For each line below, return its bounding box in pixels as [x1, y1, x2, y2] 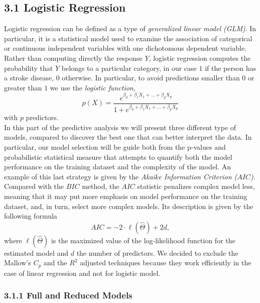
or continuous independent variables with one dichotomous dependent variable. [4, 43, 246, 53]
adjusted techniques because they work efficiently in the [80, 257, 251, 268]
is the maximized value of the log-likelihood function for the [51, 235, 235, 245]
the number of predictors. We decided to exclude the [76, 247, 238, 258]
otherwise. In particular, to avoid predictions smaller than [62, 72, 240, 83]
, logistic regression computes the [149, 52, 251, 63]
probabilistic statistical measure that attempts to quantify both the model [4, 151, 232, 162]
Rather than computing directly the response [4, 52, 143, 63]
